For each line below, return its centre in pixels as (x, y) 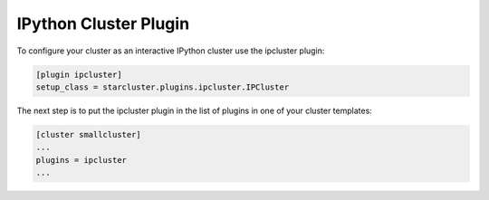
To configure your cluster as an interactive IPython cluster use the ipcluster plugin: (171, 51)
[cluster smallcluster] (89, 134)
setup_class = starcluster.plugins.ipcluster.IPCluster (163, 87)
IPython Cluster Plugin (103, 24)
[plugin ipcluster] (79, 74)
